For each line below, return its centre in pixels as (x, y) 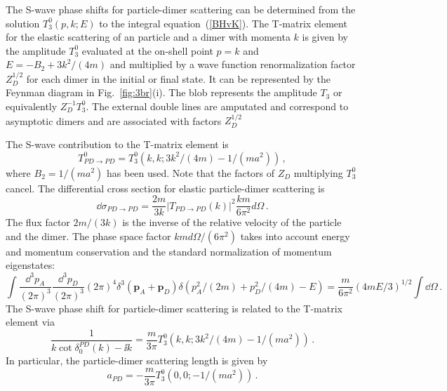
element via (30, 322)
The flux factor (38, 222)
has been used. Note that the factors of (191, 172)
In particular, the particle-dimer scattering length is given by (137, 360)
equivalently (32, 106)
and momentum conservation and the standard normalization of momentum (169, 251)
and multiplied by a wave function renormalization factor (233, 64)
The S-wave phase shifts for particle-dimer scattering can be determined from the (181, 9)
